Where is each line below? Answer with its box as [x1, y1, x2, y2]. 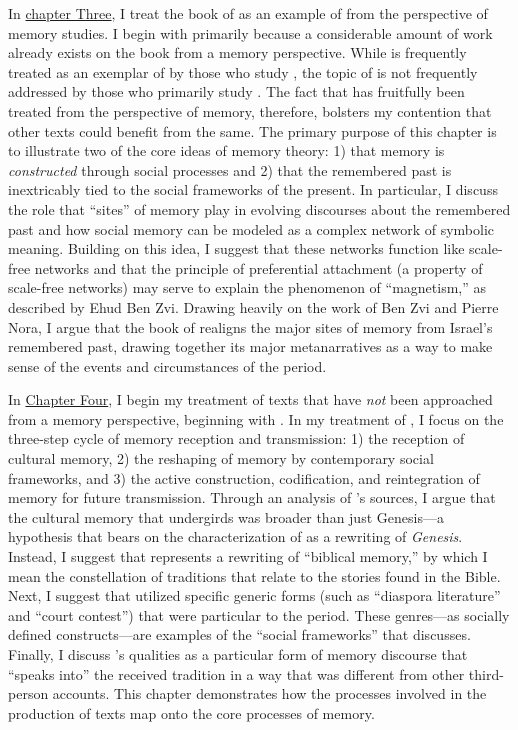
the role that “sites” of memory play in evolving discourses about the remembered [8, 198, 511, 219]
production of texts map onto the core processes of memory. [8, 702, 375, 723]
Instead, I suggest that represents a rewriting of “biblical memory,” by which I [8, 546, 488, 567]
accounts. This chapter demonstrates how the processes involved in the [52, 683, 487, 704]
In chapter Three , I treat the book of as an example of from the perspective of [8, 3, 488, 23]
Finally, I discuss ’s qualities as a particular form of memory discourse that [8, 644, 468, 664]
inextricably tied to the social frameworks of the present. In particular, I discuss [8, 179, 498, 200]
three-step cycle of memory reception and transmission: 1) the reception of [8, 428, 465, 449]
